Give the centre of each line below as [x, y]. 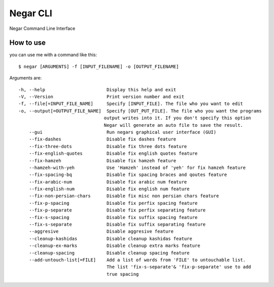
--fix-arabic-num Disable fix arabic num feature [108, 182]
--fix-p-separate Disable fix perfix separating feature [117, 210]
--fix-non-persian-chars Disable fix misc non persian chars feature [124, 196]
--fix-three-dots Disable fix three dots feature [108, 146]
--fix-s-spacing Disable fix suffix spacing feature [113, 217]
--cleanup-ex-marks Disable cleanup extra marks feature [114, 246]
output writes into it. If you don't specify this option [177, 118]
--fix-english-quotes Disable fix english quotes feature [113, 154]
